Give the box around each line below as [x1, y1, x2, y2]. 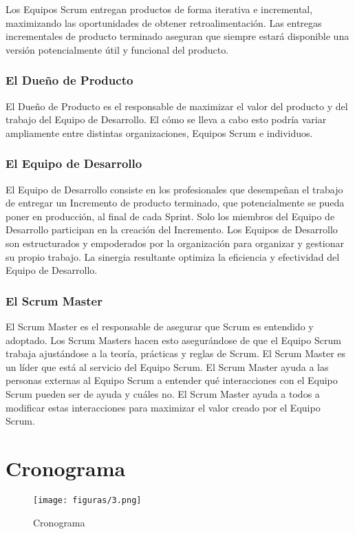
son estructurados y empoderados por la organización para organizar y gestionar [6, 235, 344, 250]
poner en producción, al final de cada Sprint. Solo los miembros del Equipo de [6, 209, 335, 223]
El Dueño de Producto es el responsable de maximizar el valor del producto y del [6, 98, 348, 113]
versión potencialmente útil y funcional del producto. [6, 42, 229, 56]
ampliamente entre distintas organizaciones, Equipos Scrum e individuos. [6, 125, 313, 140]
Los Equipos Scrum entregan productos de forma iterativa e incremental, [6, 2, 313, 16]
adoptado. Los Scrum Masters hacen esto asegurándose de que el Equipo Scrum [6, 332, 341, 347]
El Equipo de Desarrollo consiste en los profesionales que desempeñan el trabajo [6, 182, 343, 196]
